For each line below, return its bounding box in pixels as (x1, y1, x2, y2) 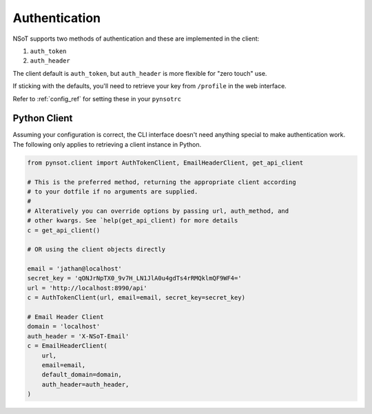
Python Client (12, 112, 73, 124)
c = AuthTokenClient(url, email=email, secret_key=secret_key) (27, 293, 246, 302)
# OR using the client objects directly (27, 245, 165, 253)
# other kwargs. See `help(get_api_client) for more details (27, 217, 238, 225)
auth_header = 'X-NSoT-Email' (27, 332, 130, 340)
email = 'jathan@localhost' (27, 265, 122, 273)
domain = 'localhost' (27, 322, 101, 331)
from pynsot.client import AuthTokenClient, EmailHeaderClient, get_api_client (27, 158, 304, 167)
